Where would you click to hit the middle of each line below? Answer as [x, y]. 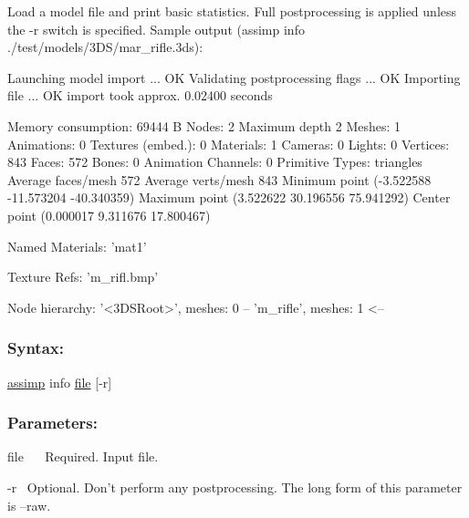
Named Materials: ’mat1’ [77, 246]
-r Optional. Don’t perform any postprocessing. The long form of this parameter [235, 487]
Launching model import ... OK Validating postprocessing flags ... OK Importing [234, 77]
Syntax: [36, 348]
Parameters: [53, 423]
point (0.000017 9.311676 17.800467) [109, 215]
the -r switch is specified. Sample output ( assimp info [156, 29]
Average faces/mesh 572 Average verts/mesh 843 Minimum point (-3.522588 [219, 179]
